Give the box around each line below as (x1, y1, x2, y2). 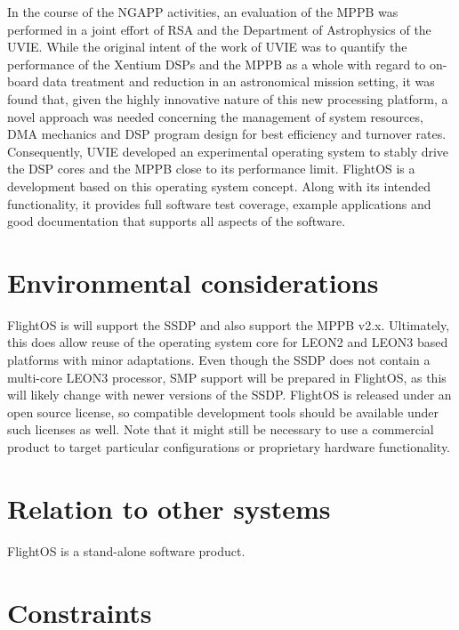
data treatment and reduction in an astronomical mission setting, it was (43, 72, 435, 91)
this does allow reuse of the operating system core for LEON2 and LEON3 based (7, 333, 448, 351)
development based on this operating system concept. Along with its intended (7, 176, 431, 195)
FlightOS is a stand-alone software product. (7, 541, 246, 560)
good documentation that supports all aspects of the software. (7, 212, 346, 230)
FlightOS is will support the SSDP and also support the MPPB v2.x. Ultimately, (7, 315, 450, 334)
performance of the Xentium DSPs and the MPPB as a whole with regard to (7, 54, 426, 73)
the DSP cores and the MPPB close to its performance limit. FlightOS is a (7, 159, 415, 178)
